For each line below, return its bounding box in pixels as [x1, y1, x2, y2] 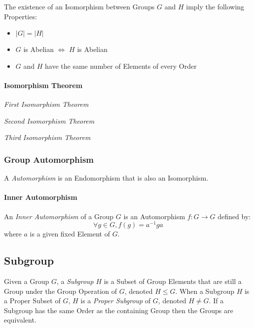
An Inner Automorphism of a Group [4, 211, 114, 221]
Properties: [4, 11, 37, 21]
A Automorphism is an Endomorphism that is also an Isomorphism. [4, 173, 209, 183]
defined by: [218, 211, 251, 221]
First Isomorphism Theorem [4, 99, 89, 109]
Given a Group [4, 276, 49, 286]
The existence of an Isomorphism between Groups [4, 1, 155, 11]
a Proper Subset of [4, 295, 61, 306]
